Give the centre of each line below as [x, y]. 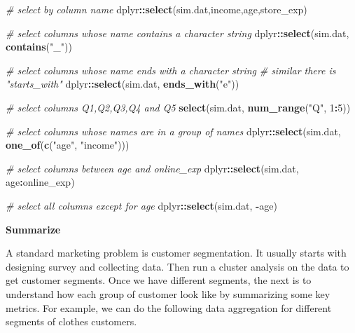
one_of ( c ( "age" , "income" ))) [68, 145]
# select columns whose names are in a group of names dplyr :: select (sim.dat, [173, 131]
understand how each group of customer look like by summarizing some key [168, 293]
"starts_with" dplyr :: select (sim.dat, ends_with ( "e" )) [123, 84]
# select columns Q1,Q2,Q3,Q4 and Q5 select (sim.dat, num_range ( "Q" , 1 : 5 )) [178, 107]
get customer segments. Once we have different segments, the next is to [159, 280]
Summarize [33, 229]
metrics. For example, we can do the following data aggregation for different [169, 307]
